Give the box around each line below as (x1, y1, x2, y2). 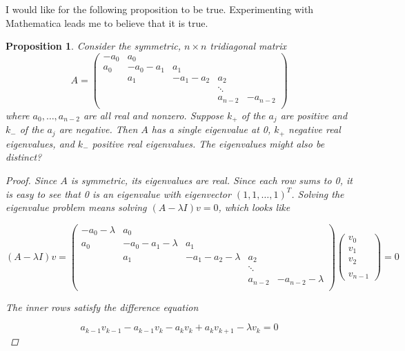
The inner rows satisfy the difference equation (6, 299, 199, 314)
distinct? (6, 150, 42, 164)
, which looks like (218, 200, 290, 214)
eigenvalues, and (6, 136, 75, 150)
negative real (288, 122, 341, 137)
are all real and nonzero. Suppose (83, 108, 224, 122)
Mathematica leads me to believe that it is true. (6, 15, 208, 30)
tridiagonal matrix (210, 39, 286, 53)
